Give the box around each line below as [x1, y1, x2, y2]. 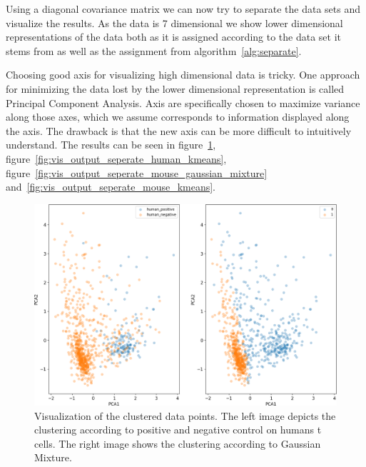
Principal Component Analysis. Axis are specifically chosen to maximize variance [6, 95, 360, 110]
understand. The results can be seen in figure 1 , [6, 137, 216, 152]
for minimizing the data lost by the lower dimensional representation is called [6, 81, 345, 96]
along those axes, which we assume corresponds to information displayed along [6, 109, 350, 124]
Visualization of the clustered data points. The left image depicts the [34, 408, 336, 423]
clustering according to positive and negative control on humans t [34, 422, 322, 437]
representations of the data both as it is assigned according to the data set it [6, 29, 342, 44]
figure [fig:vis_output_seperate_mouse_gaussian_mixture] [6, 165, 268, 180]
